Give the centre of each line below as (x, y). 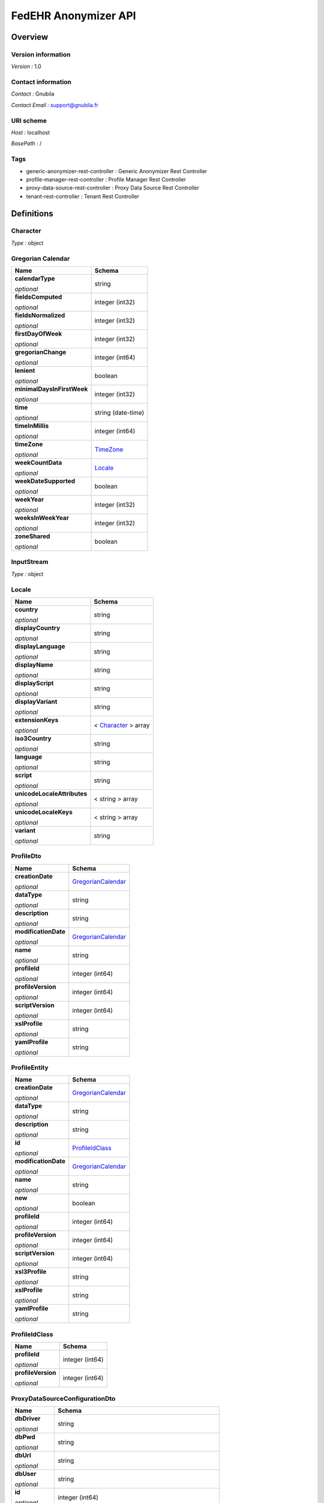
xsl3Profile (31, 1272)
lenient (25, 370)
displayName (34, 664)
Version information (41, 54)
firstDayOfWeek (38, 334)
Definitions (32, 213)
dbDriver (28, 1418)
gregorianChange (40, 352)
